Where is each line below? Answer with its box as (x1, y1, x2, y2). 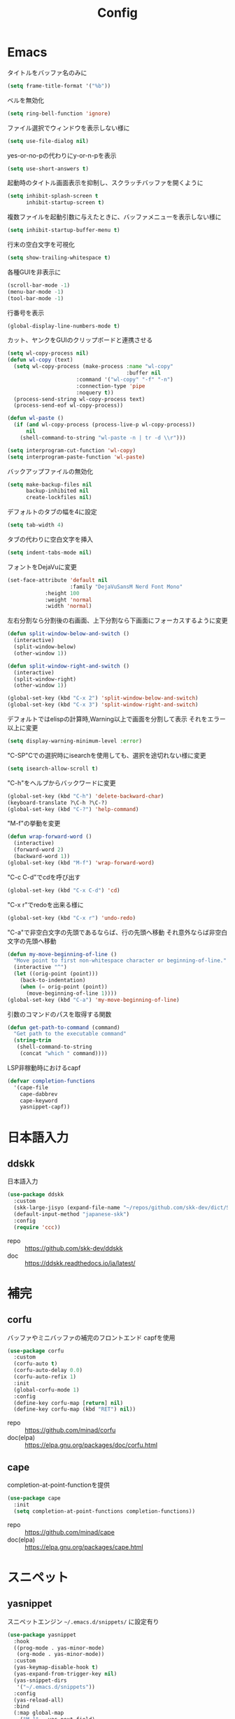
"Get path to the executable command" (13, 1031, 127, 1038)
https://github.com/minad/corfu (24, 1426, 116, 1434)
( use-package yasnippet (7, 1631, 77, 1638)
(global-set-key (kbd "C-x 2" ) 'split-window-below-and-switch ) (7, 695, 199, 702)
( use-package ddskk (7, 1191, 64, 1198)
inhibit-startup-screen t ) (25, 199, 105, 206)
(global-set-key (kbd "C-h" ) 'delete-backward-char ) (7, 792, 164, 800)
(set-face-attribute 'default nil (7, 576, 108, 583)
